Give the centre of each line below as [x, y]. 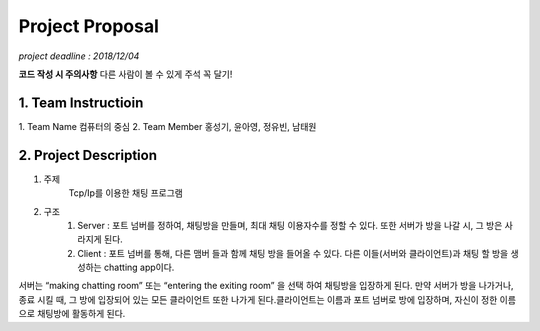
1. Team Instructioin [81, 102]
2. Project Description [88, 155]
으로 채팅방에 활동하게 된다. [72, 314]
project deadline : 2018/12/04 [79, 56]
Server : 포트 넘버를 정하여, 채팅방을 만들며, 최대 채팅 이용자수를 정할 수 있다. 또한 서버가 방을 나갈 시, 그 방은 [290, 225]
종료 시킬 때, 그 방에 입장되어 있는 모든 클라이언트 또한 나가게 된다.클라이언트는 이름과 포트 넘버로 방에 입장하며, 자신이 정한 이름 [267, 299]
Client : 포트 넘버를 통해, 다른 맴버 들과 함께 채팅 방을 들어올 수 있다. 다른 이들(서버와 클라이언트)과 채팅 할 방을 [293, 253]
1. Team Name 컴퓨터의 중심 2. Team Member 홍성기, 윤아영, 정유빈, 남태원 [167, 126]
